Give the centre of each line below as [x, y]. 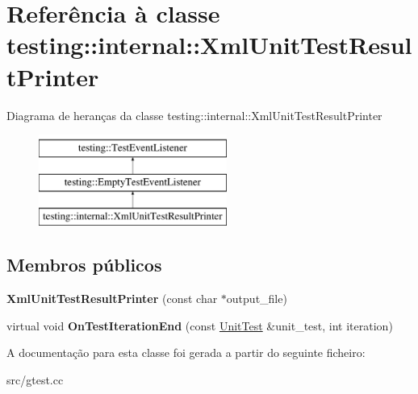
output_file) [257, 299]
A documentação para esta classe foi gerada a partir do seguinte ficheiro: [186, 353]
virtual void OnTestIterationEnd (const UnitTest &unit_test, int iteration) [200, 325]
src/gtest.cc [35, 380]
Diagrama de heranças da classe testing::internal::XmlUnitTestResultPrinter [194, 115]
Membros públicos [84, 265]
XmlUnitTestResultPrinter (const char [112, 299]
